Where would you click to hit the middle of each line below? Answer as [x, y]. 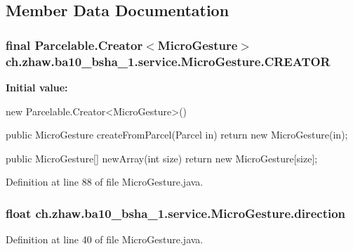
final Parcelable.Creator [74, 45]
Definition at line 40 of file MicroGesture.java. [105, 239]
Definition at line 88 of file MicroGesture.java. [105, 182]
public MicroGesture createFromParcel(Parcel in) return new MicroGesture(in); [177, 135]
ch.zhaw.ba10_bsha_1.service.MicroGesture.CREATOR [168, 61]
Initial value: [37, 87]
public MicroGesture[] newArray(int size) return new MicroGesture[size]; [162, 158]
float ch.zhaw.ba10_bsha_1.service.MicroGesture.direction [176, 213]
